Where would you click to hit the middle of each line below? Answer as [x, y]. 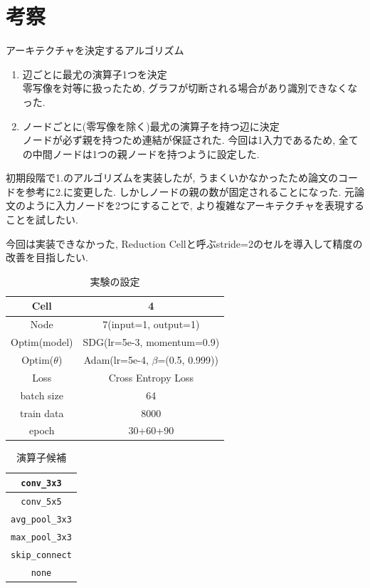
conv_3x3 [41, 484]
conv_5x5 [41, 502]
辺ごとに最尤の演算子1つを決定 [95, 74]
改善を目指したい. [47, 257]
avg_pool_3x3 [41, 519]
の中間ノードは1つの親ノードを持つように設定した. [141, 153]
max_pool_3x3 [41, 537]
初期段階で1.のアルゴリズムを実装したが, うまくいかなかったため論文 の [172, 178]
